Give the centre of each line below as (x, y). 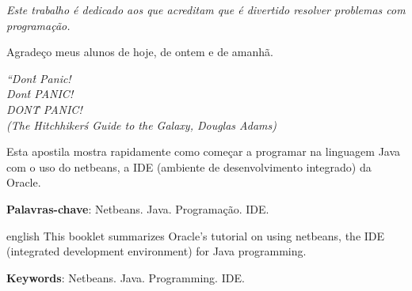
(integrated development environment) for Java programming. (156, 251)
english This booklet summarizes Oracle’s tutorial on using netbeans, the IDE (196, 235)
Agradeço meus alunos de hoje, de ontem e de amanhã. (140, 52)
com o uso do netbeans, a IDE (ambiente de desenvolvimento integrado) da (189, 166)
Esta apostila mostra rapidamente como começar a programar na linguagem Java (204, 151)
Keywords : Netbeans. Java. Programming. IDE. (126, 277)
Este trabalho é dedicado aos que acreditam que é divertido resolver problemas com (206, 9)
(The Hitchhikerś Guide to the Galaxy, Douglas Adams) (141, 125)
